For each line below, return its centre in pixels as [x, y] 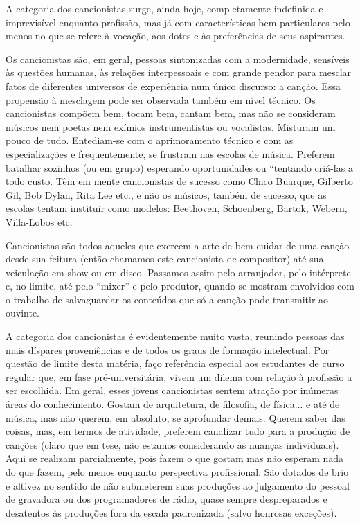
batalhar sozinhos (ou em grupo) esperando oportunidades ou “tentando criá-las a [179, 167]
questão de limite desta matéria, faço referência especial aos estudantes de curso [175, 363]
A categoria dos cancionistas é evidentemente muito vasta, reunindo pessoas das [175, 336]
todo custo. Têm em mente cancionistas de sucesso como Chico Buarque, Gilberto [179, 181]
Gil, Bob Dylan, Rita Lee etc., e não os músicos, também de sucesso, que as [166, 194]
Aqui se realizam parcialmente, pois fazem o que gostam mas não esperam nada [175, 458]
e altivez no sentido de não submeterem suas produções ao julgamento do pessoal [178, 485]
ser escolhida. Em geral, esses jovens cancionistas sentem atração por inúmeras [172, 390]
